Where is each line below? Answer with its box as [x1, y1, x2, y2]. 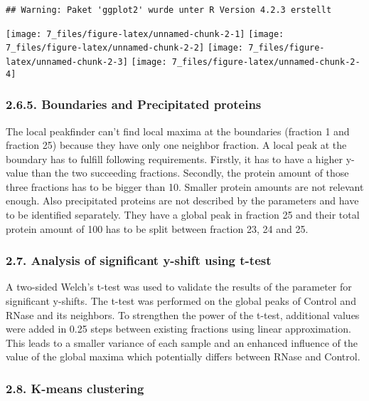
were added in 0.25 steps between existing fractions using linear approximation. [6, 321, 351, 336]
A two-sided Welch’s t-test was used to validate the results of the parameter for [6, 279, 352, 294]
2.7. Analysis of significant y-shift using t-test [6, 251, 272, 269]
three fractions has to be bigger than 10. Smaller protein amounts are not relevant [6, 179, 364, 194]
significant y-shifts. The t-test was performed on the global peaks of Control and [6, 293, 356, 308]
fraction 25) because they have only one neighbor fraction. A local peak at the [6, 137, 347, 152]
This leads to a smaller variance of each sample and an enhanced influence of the [6, 335, 358, 350]
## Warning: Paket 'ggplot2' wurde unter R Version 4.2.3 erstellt [6, 5, 332, 15]
